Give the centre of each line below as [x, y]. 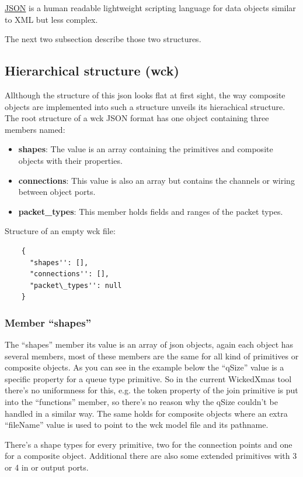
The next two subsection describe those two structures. [103, 39]
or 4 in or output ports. [47, 467]
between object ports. [57, 192]
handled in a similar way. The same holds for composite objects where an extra [146, 413]
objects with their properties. [70, 160]
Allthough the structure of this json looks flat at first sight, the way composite [145, 95]
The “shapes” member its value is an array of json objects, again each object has [149, 344]
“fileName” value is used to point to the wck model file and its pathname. [137, 425]
